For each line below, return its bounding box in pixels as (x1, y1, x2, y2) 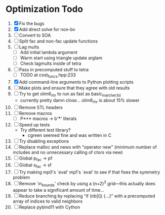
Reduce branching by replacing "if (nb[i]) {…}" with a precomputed (19, 193, 155, 199)
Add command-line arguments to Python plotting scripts (19, 79, 134, 85)
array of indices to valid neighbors (12, 198, 83, 204)
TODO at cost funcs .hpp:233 (20, 72, 76, 79)
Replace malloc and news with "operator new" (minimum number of (19, 144, 157, 150)
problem (12, 174, 30, 180)
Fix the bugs (19, 20, 44, 26)
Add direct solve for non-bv (19, 26, 76, 32)
